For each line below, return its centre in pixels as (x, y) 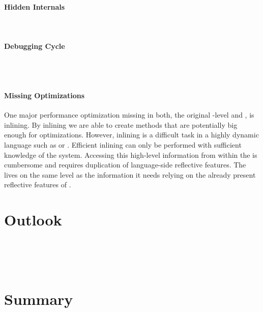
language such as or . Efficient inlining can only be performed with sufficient (123, 144)
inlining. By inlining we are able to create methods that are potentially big (121, 124)
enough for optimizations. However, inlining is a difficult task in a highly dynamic (131, 135)
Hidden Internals (35, 6)
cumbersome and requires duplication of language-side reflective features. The (125, 165)
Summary (39, 299)
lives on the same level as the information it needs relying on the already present (130, 174)
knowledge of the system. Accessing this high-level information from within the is (131, 154)
